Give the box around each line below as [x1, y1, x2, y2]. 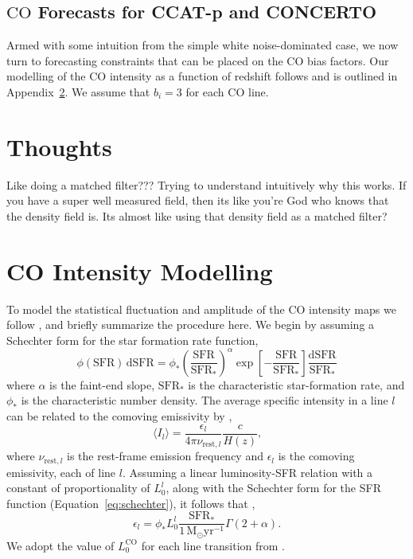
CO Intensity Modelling [6, 254, 273, 287]
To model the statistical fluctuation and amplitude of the [6, 300, 285, 317]
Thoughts [6, 130, 112, 162]
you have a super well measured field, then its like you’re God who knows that [6, 192, 389, 209]
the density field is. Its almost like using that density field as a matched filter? [6, 207, 388, 224]
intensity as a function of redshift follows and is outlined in [109, 68, 398, 84]
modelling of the [6, 68, 86, 84]
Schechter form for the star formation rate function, [6, 331, 259, 348]
